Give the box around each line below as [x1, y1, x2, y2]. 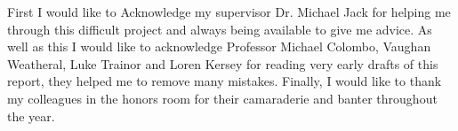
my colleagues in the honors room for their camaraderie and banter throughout [7, 89, 438, 107]
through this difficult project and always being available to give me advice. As [7, 19, 432, 38]
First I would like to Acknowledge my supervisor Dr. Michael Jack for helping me [7, 3, 451, 20]
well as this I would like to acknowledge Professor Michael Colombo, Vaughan [7, 37, 431, 56]
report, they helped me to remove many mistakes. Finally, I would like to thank [7, 72, 442, 90]
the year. [7, 106, 55, 125]
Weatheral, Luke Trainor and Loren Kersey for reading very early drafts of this [7, 54, 438, 73]
